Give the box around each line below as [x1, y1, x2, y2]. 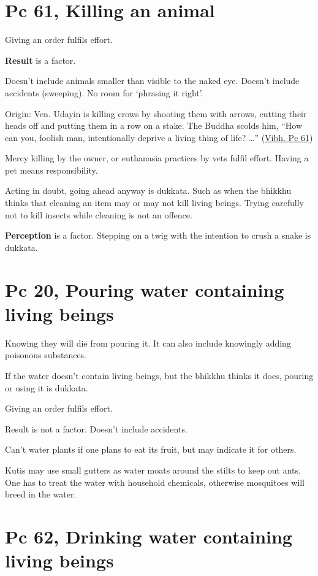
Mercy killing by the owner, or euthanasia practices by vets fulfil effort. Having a [5, 152, 309, 164]
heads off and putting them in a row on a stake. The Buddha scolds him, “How [5, 119, 303, 132]
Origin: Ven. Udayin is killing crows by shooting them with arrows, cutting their [5, 107, 307, 120]
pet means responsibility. [5, 163, 98, 176]
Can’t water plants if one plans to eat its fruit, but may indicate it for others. [5, 443, 297, 456]
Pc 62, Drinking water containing [5, 523, 292, 548]
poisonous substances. [5, 348, 86, 361]
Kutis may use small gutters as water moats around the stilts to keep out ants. [5, 463, 301, 476]
